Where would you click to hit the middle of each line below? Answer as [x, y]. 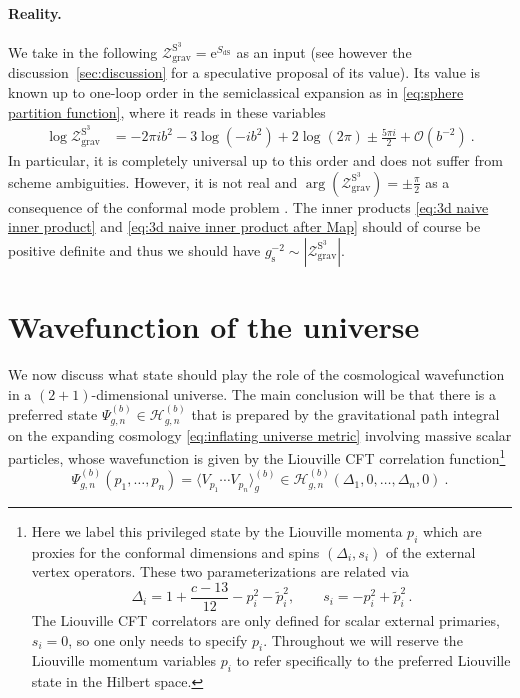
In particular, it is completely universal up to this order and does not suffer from [255, 160]
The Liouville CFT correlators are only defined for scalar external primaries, [265, 619]
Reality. [35, 12]
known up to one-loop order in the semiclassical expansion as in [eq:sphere [236, 91]
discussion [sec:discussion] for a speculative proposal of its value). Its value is [244, 72]
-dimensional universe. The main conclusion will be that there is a [294, 393]
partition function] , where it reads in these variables [167, 111]
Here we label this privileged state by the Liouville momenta [217, 530]
